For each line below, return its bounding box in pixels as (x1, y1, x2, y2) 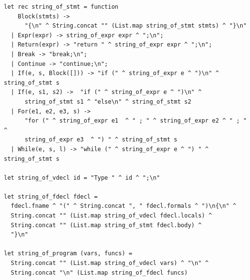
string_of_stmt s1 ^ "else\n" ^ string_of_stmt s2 (24, 98, 191, 105)
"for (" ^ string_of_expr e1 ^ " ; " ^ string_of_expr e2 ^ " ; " (24, 117, 247, 124)
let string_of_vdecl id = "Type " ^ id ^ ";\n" (4, 174, 160, 181)
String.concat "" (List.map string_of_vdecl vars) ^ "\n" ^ (11, 260, 209, 267)
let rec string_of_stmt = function (4, 3, 119, 10)
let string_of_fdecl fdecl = (4, 193, 98, 200)
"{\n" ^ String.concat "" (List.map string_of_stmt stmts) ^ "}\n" (24, 22, 247, 30)
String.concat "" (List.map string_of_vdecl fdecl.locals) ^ (11, 212, 212, 219)
